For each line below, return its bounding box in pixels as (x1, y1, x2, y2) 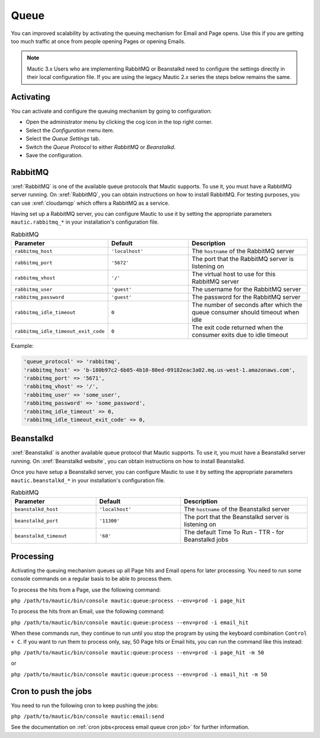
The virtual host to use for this (191, 270, 276, 278)
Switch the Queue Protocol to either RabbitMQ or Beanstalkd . (25, 143, 176, 151)
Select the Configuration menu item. (25, 126, 115, 133)
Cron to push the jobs (11, 686, 92, 696)
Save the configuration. (25, 151, 83, 158)
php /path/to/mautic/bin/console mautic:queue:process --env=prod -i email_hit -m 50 (11, 671, 268, 677)
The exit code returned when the (191, 323, 284, 332)
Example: (11, 342, 34, 349)
